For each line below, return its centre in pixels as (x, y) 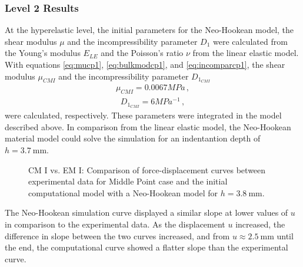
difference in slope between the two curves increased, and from (117, 235)
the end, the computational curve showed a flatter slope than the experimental (146, 247)
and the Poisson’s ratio (142, 53)
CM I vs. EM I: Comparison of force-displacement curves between (147, 169)
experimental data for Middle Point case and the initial (128, 181)
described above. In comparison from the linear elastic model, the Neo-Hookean (148, 126)
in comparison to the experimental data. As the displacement (115, 224)
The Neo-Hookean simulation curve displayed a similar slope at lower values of (146, 212)
